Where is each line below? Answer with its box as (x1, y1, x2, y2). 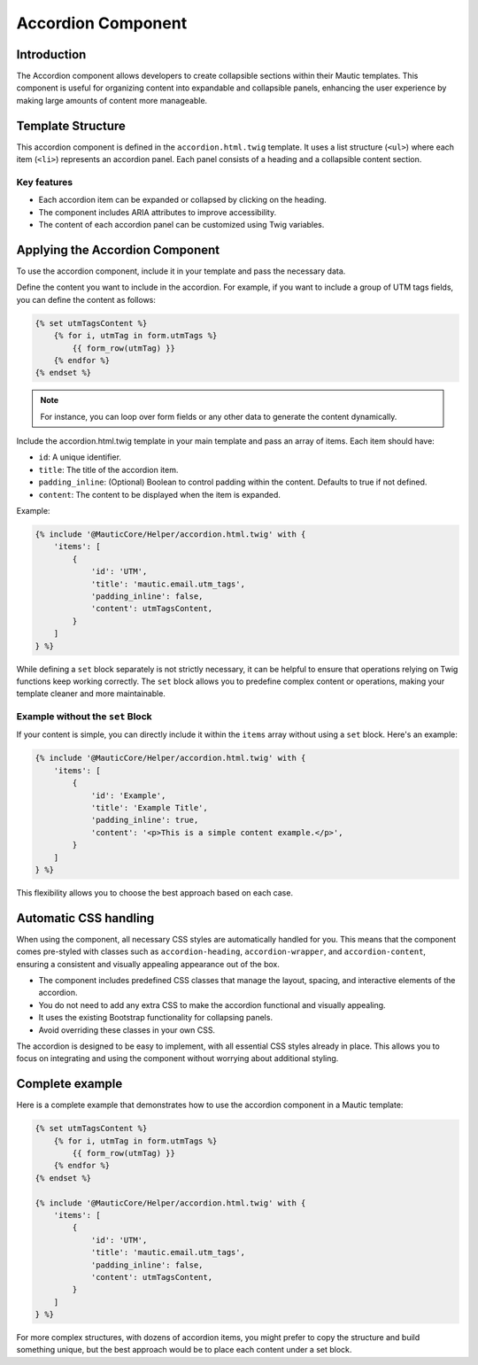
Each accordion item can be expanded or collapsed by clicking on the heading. (38, 195, 327, 206)
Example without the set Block (16, 710, 152, 723)
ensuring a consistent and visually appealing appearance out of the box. (16, 958, 281, 969)
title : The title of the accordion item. (38, 464, 179, 475)
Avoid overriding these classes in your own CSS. (38, 1024, 216, 1035)
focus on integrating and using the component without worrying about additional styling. (16, 1053, 339, 1064)
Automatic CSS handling (16, 911, 155, 926)
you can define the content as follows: (16, 294, 157, 305)
